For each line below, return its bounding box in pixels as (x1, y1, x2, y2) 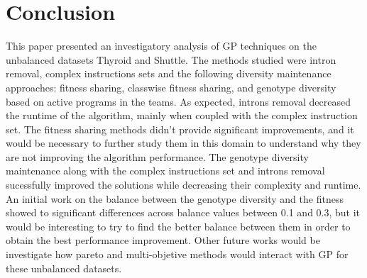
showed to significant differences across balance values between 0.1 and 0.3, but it (6, 205, 361, 220)
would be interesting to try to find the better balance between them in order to (6, 218, 351, 233)
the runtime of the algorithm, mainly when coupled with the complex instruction (6, 108, 358, 123)
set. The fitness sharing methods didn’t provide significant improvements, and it (6, 121, 354, 136)
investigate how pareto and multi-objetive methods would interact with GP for (6, 247, 349, 262)
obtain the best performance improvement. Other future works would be (6, 233, 320, 248)
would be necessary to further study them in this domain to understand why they (6, 135, 361, 150)
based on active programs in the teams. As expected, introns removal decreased (6, 94, 351, 109)
